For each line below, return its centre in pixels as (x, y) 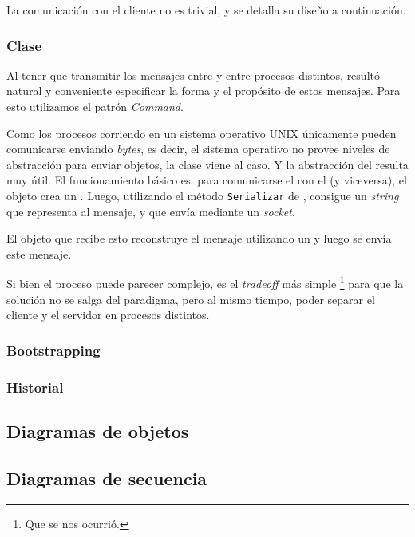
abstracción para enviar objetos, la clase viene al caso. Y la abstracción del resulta (207, 164)
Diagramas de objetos (98, 430)
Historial (35, 387)
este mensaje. (39, 253)
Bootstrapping (53, 350)
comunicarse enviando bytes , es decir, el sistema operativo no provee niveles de (198, 149)
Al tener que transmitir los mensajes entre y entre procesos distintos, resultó (193, 75)
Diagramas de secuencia (107, 478)
